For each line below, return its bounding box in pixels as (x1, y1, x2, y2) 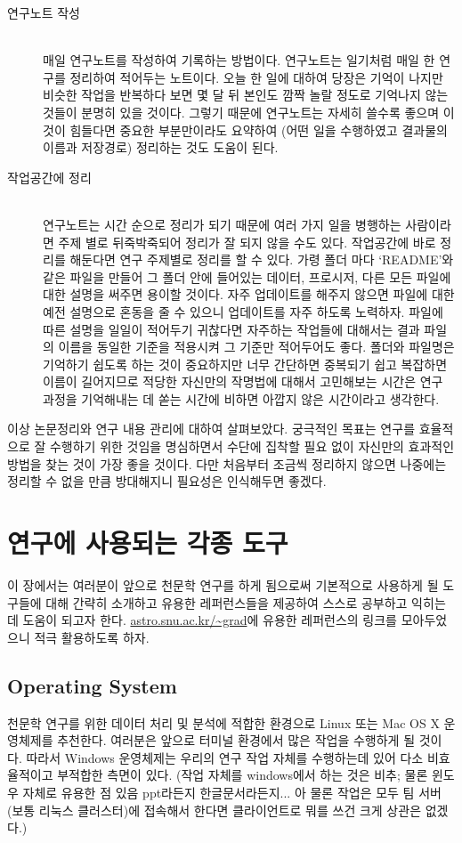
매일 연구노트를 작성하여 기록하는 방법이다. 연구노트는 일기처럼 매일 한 (43, 51, 435, 69)
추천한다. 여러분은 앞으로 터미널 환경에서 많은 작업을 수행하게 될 (57, 731, 416, 750)
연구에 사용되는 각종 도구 (7, 524, 288, 561)
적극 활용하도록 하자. (34, 628, 150, 646)
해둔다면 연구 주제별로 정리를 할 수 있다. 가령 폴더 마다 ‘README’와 (69, 250, 454, 269)
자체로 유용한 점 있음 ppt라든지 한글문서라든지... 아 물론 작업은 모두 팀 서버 (22, 782, 442, 801)
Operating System (7, 671, 177, 699)
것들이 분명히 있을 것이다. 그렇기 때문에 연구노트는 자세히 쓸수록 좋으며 (43, 102, 440, 121)
